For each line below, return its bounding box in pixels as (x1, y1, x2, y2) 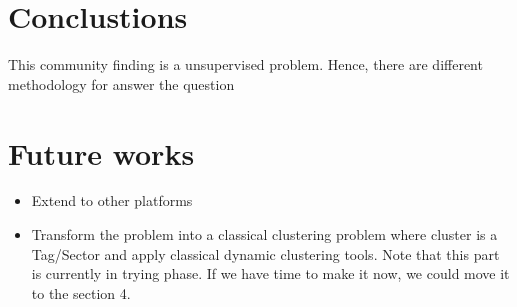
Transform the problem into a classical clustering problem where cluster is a (31, 224, 498, 245)
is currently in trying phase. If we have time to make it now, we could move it (31, 263, 510, 284)
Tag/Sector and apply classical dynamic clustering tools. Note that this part (31, 243, 500, 264)
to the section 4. (31, 282, 131, 303)
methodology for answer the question (8, 73, 235, 94)
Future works (8, 132, 195, 173)
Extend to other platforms (31, 190, 193, 211)
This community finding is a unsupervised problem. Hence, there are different (8, 54, 483, 75)
